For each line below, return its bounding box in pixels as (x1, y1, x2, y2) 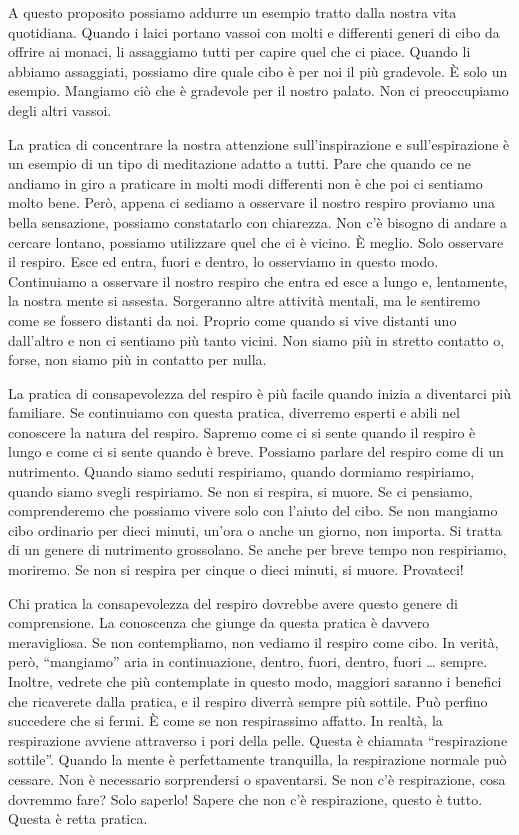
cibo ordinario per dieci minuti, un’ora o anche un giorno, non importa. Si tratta (8, 519, 502, 540)
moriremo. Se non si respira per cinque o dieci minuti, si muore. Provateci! (8, 559, 464, 580)
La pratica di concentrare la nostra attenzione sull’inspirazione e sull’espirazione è (8, 133, 510, 154)
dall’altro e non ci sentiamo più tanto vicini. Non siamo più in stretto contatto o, (8, 329, 505, 350)
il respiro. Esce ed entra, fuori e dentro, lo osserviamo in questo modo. (8, 251, 439, 272)
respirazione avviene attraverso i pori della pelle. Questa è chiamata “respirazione (8, 729, 508, 750)
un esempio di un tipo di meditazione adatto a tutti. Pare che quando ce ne (8, 153, 472, 174)
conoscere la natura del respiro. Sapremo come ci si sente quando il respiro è (8, 421, 476, 442)
